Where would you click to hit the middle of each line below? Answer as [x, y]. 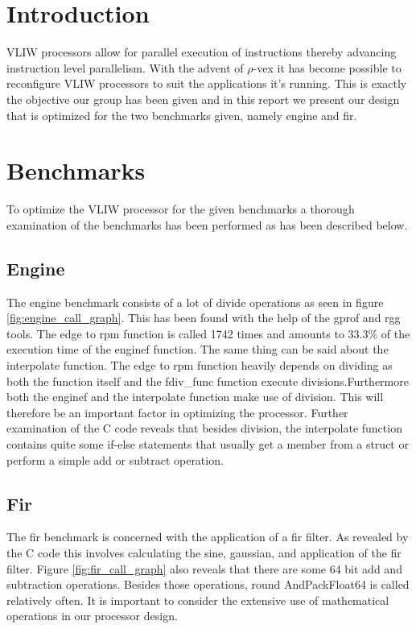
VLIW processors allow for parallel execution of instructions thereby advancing [202, 52]
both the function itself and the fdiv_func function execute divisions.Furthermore [208, 381]
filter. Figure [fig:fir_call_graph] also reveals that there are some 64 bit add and [204, 568]
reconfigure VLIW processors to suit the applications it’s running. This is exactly [207, 83]
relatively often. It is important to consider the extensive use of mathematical [198, 600]
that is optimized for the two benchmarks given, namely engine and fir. [182, 115]
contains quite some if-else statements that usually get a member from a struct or [208, 443]
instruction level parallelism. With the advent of [125, 67]
